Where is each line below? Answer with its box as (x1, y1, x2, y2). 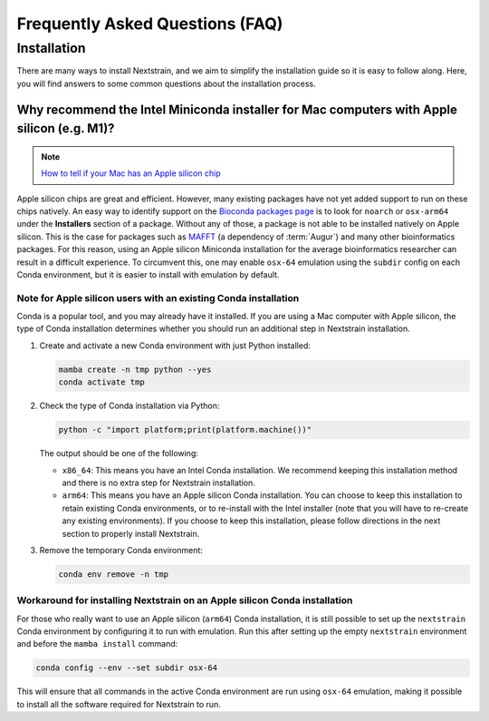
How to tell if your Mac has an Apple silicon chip (41, 168, 221, 179)
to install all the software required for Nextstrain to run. (16, 698, 221, 709)
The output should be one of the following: (39, 448, 199, 459)
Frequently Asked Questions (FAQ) (16, 14, 283, 34)
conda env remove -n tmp (58, 569, 169, 580)
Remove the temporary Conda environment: (39, 544, 204, 555)
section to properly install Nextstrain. (62, 528, 200, 539)
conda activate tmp (58, 377, 145, 387)
